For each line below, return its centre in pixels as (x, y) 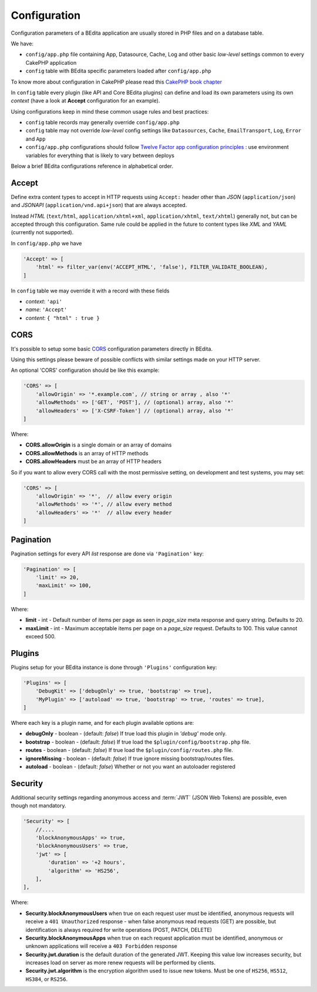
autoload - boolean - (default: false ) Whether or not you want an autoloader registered (131, 766)
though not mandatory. (38, 805)
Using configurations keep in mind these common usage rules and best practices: (110, 111)
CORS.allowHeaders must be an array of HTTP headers (93, 461)
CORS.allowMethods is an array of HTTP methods (87, 453)
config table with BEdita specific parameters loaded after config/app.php (118, 71)
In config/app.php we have (46, 243)
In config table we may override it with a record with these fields (90, 291)
